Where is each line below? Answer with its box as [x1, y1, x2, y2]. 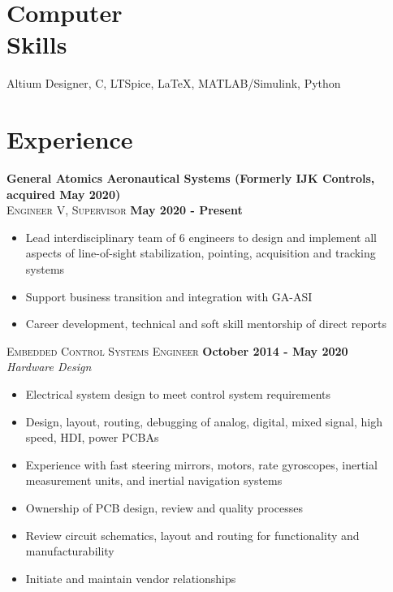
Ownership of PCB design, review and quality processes [25, 499, 303, 516]
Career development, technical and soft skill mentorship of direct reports [25, 315, 387, 332]
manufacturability [25, 542, 114, 560]
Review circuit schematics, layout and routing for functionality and [25, 526, 360, 543]
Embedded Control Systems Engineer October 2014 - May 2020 [6, 342, 348, 359]
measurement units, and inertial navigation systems [25, 472, 283, 489]
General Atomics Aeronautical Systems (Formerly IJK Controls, [6, 170, 375, 187]
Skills [6, 28, 67, 61]
